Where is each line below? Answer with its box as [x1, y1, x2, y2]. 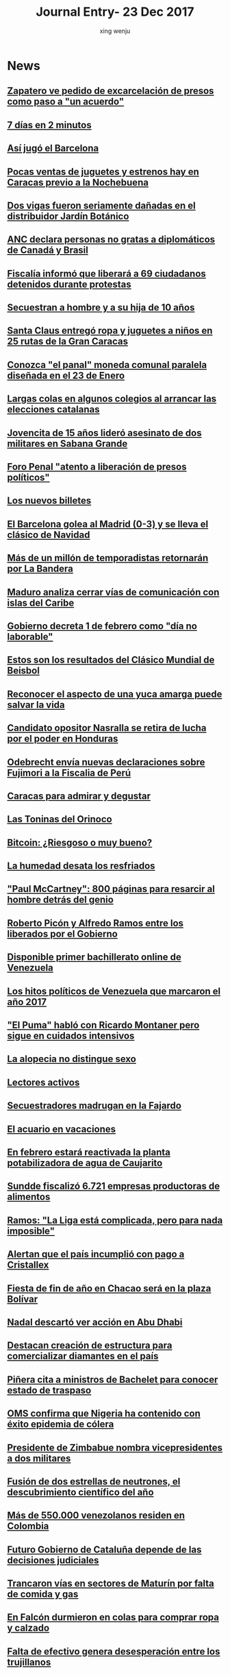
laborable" [7, 631, 53, 643]
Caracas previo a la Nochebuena [7, 176, 149, 188]
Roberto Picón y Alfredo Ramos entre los [7, 917, 183, 929]
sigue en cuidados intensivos [7, 1030, 135, 1042]
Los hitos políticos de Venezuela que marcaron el [7, 985, 221, 997]
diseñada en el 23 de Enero [7, 369, 125, 381]
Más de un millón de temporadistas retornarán [7, 552, 209, 564]
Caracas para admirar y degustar [7, 790, 151, 802]
